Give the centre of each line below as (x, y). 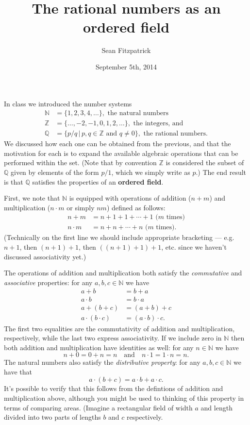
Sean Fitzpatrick (126, 50)
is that (14, 181)
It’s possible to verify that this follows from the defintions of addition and (114, 388)
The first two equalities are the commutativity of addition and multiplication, (119, 328)
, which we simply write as (151, 172)
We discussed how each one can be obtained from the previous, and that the (117, 144)
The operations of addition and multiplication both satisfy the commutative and (123, 273)
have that (18, 371)
